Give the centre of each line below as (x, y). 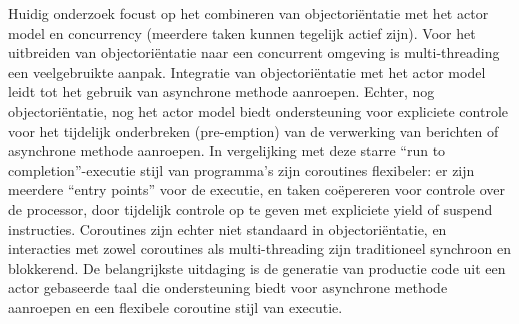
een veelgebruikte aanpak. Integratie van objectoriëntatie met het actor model (247, 71)
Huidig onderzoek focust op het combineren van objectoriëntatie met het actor (248, 13)
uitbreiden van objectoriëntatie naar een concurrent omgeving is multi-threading (254, 52)
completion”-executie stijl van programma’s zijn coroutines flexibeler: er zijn (241, 169)
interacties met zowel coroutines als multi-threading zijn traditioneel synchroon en (259, 248)
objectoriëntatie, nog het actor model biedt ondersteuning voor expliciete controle (258, 110)
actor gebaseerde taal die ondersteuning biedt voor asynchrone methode (228, 287)
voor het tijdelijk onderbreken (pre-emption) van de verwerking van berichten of (253, 130)
